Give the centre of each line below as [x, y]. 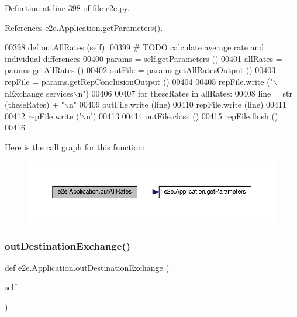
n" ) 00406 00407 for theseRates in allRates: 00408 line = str [185, 93]
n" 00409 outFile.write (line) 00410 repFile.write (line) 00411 [178, 104]
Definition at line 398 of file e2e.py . [67, 8]
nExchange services [39, 93]
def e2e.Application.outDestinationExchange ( [87, 267]
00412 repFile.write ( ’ [43, 116]
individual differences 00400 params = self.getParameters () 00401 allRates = [144, 58]
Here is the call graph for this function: [75, 147]
